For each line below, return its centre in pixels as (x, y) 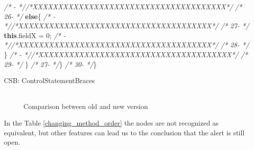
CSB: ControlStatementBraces (49, 80)
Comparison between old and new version (86, 106)
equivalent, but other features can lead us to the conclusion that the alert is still (124, 132)
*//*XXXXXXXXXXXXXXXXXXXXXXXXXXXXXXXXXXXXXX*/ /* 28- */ (127, 45)
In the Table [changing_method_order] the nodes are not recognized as (111, 122)
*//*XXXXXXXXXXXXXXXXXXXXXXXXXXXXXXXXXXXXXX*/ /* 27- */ (127, 26)
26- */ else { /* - (30, 16)
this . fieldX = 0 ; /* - (35, 35)
